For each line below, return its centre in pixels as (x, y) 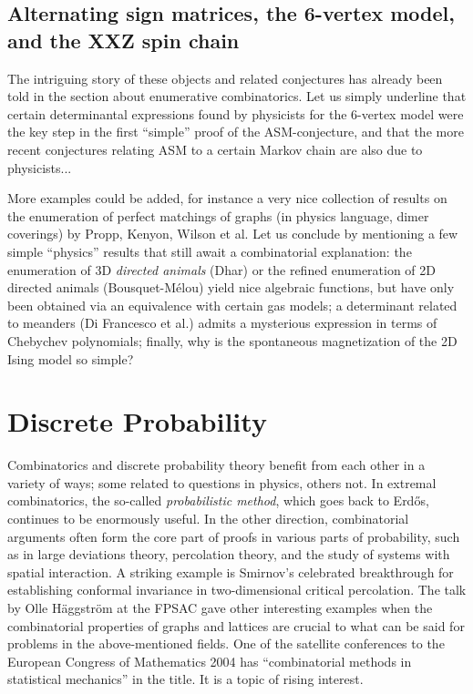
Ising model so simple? (71, 358)
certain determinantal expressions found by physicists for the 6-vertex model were (236, 113)
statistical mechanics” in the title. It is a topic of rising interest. (185, 679)
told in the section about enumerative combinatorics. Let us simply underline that (237, 96)
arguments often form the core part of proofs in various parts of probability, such (234, 536)
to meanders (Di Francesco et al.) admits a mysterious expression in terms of (222, 323)
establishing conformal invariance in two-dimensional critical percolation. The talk (237, 590)
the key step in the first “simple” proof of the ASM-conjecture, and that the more (236, 132)
